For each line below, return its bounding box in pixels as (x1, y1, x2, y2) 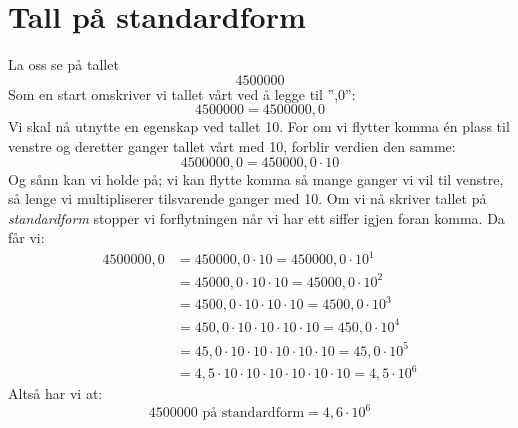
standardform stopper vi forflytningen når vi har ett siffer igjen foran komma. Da (8, 207, 505, 228)
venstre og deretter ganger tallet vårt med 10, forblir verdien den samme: (8, 135, 456, 156)
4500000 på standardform (148, 406, 305, 421)
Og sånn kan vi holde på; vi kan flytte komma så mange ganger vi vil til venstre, (8, 168, 504, 189)
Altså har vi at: (8, 383, 103, 404)
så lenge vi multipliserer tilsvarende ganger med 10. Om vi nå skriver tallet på (8, 188, 487, 209)
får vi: (8, 227, 45, 248)
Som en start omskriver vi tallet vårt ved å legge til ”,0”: (8, 83, 356, 104)
